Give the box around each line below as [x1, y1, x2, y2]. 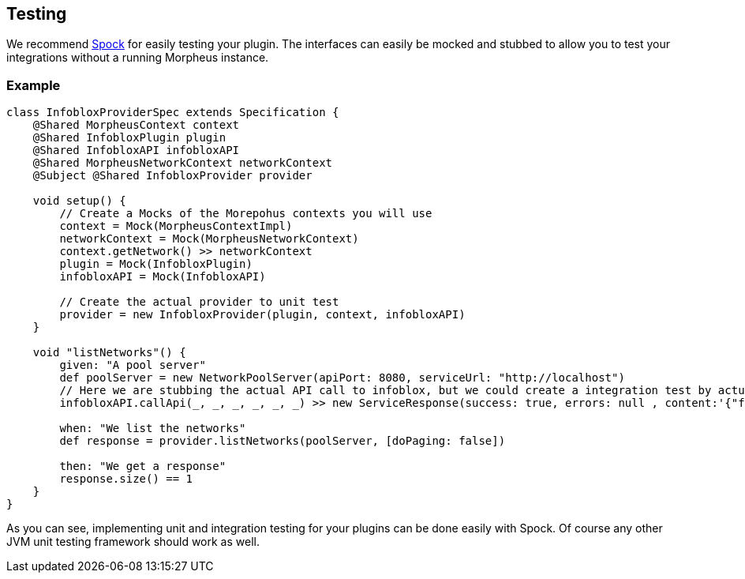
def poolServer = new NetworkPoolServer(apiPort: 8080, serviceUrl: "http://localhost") [59, 371, 625, 385]
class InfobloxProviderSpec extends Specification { [6, 106, 339, 119]
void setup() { [32, 194, 126, 208]
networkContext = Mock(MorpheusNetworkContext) [59, 232, 359, 246]
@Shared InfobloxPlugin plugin [32, 131, 226, 145]
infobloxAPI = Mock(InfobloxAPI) [59, 270, 266, 284]
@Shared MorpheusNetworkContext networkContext [32, 156, 333, 170]
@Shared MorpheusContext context [32, 118, 240, 132]
